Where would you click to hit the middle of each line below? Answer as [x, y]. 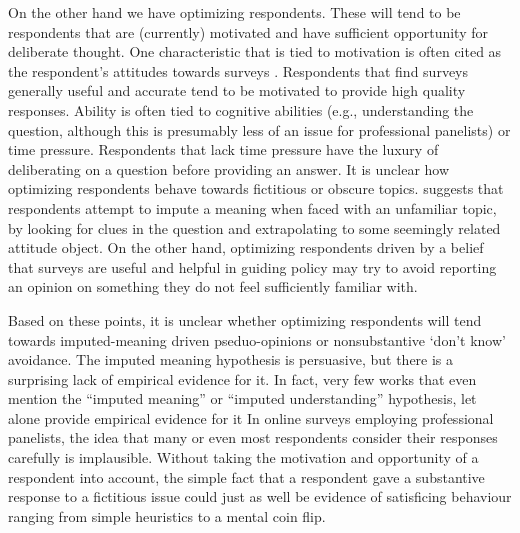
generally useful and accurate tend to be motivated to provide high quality [237, 90]
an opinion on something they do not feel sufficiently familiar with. [213, 286]
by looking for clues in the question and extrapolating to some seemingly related [254, 227]
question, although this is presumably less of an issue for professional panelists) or [259, 129]
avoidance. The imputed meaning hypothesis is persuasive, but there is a [231, 359]
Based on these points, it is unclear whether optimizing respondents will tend [245, 319]
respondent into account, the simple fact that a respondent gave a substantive [246, 476]
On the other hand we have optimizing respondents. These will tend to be [234, 12]
